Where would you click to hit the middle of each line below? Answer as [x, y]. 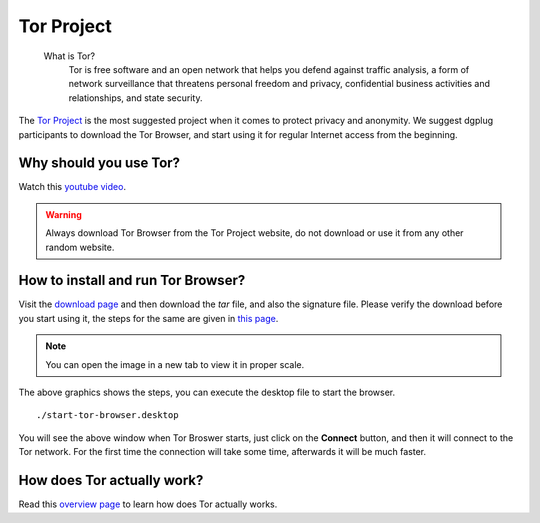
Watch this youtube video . [72, 187]
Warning [63, 214]
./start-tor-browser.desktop [107, 415]
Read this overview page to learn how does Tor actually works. [148, 504]
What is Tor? [69, 56]
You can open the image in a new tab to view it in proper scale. [175, 364]
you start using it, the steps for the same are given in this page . [148, 318]
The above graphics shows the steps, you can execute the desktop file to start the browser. [206, 392]
